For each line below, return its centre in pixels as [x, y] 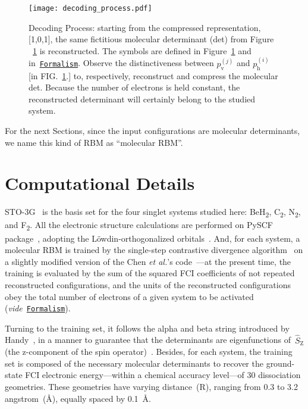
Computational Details [100, 183]
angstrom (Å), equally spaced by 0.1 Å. [78, 398]
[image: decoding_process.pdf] [90, 8]
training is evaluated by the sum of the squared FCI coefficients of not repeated [150, 273]
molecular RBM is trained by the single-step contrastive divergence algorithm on [154, 250]
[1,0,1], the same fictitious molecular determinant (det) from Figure [151, 39]
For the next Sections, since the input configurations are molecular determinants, [153, 131]
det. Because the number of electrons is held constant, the [134, 87]
